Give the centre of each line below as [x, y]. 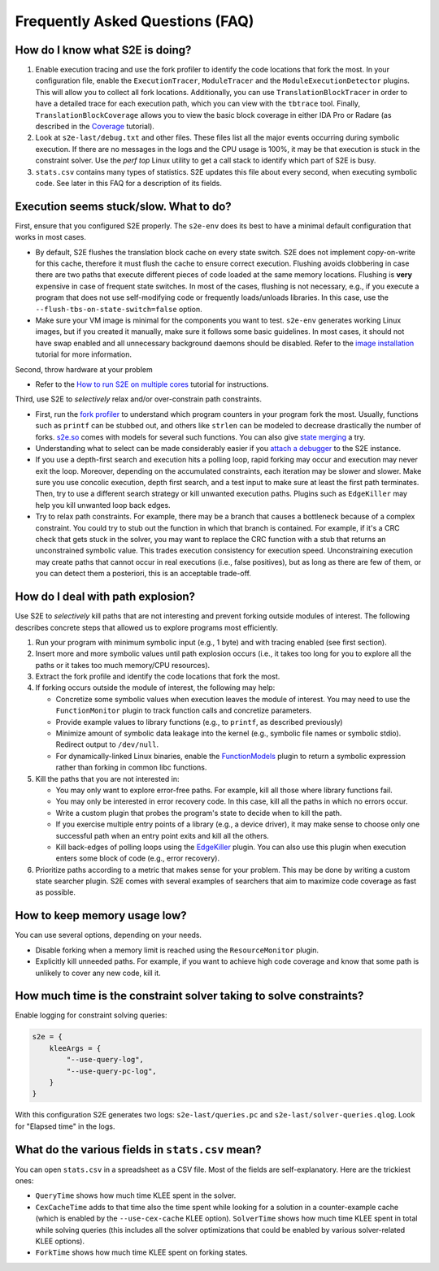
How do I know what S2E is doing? [103, 50]
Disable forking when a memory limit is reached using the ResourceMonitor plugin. [177, 950]
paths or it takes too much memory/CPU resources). [123, 665]
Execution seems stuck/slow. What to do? [123, 206]
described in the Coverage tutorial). [95, 127]
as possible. [56, 892]
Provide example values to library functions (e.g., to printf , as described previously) [199, 722]
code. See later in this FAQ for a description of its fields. [129, 183]
